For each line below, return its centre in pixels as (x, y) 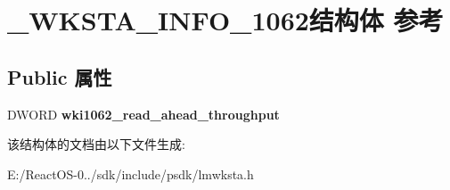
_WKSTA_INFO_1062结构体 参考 (225, 20)
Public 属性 (60, 76)
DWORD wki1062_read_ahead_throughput (143, 114)
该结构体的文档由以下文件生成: (96, 144)
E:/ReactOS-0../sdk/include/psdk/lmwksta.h (131, 173)
